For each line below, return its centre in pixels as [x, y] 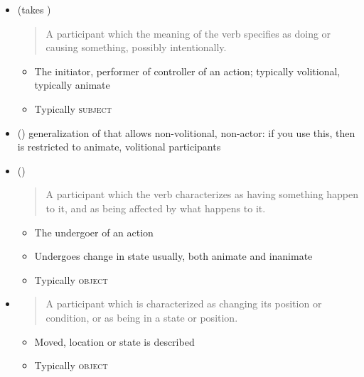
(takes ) [34, 9]
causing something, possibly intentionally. [136, 47]
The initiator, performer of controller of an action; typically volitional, [187, 71]
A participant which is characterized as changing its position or [184, 304]
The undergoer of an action [94, 232]
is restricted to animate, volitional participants [119, 147]
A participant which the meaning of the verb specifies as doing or [188, 33]
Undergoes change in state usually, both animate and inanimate [173, 256]
